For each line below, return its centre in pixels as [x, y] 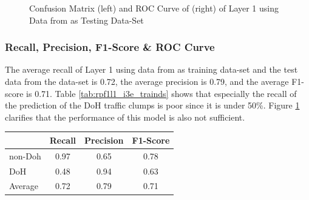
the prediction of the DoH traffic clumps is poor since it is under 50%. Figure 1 [152, 105]
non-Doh [25, 155]
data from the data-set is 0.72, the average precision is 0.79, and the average [147, 81]
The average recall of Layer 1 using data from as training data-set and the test [151, 69]
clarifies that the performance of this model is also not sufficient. [125, 117]
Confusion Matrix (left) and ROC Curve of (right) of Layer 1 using [154, 8]
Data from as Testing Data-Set [87, 20]
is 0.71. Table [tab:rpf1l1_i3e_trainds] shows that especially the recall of [161, 93]
